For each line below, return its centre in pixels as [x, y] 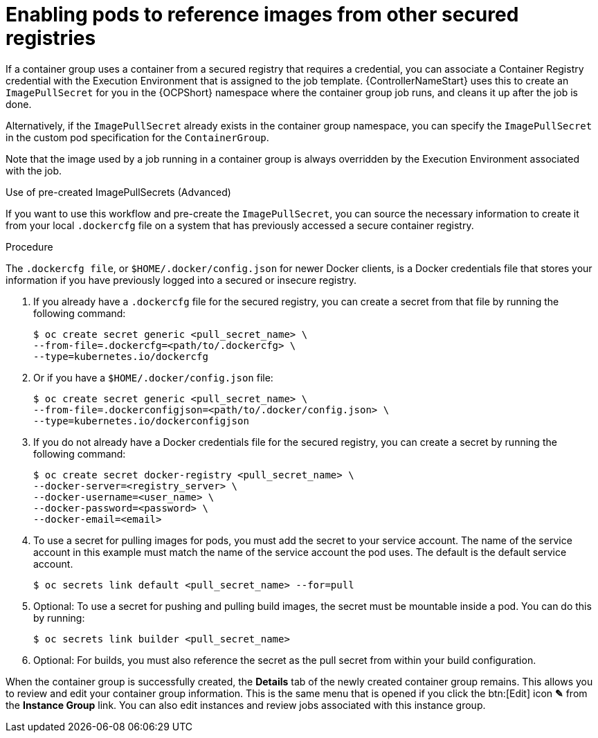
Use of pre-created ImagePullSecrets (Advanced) [118, 192]
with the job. [34, 170]
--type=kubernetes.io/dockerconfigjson [141, 421]
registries [51, 38]
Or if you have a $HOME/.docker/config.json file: [153, 377]
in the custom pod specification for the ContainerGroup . [137, 137]
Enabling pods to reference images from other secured [262, 15]
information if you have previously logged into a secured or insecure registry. [181, 280]
